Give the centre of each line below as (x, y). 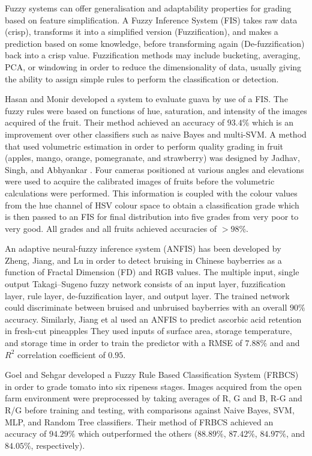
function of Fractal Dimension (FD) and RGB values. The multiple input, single (152, 272)
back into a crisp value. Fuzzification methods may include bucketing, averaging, (153, 55)
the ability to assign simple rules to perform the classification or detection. (142, 78)
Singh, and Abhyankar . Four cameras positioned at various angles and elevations (154, 169)
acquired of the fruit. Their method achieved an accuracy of (115, 122)
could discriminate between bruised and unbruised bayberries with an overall (146, 307)
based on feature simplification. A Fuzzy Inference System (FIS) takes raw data (151, 20)
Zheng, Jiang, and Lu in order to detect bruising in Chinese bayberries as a (143, 260)
